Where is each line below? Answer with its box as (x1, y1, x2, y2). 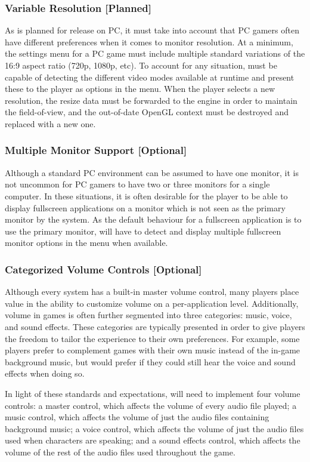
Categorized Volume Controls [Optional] (5, 261, 202, 276)
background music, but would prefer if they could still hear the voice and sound (5, 355, 296, 368)
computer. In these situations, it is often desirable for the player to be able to (5, 189, 288, 202)
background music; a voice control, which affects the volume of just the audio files (5, 422, 304, 435)
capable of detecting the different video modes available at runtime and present (5, 70, 294, 83)
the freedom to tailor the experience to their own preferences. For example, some (5, 332, 300, 344)
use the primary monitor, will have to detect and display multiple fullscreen (5, 224, 281, 237)
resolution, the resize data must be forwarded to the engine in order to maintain (5, 94, 297, 106)
